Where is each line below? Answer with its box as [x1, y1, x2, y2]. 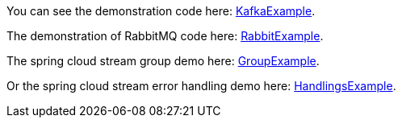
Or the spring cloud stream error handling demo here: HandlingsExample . [6, 79, 396, 93]
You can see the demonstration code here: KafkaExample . [6, 4, 316, 18]
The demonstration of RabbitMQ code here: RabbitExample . [6, 29, 324, 43]
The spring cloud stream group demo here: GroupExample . [6, 54, 320, 68]
